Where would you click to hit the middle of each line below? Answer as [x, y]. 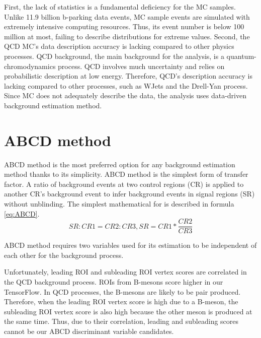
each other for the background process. [64, 255]
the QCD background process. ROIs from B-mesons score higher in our [114, 282]
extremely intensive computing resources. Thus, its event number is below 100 [124, 26]
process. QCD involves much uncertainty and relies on [141, 66]
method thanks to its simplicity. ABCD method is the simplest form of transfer [126, 174]
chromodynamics [30, 66]
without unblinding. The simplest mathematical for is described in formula [119, 204]
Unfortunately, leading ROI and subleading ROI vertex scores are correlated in [125, 272]
